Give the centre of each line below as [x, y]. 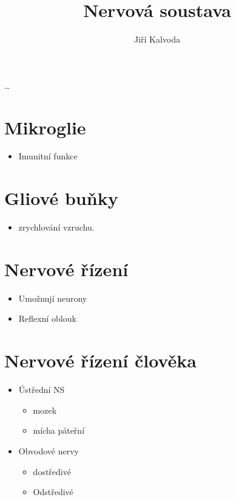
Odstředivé [53, 492]
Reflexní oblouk [47, 318]
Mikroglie [45, 127]
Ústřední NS [42, 390]
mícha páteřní [59, 430]
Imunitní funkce [48, 156]
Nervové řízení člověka [100, 360]
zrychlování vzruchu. [56, 227]
